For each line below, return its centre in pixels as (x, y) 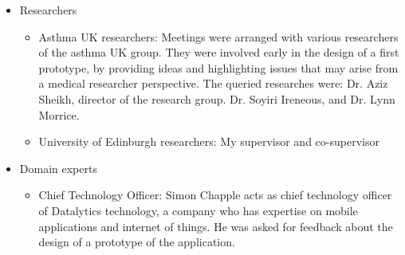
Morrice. (59, 114)
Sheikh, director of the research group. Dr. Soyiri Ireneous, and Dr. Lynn (217, 98)
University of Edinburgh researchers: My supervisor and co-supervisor (209, 141)
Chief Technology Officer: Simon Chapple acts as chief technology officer (215, 195)
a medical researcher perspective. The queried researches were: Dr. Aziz (213, 83)
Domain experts (58, 168)
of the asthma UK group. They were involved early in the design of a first (219, 52)
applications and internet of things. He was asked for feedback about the (216, 226)
